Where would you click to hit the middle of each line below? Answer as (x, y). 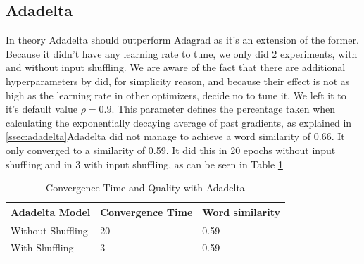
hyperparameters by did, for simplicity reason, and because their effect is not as (178, 81)
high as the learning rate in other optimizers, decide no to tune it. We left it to (176, 95)
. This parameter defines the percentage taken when (224, 109)
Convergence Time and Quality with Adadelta (145, 188)
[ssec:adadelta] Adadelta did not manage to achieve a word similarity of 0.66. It (175, 136)
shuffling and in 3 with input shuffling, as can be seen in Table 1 (144, 164)
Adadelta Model (51, 212)
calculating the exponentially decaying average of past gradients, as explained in (179, 122)
